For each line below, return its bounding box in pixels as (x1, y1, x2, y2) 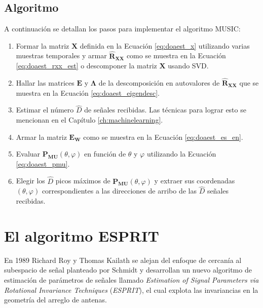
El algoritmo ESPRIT (4, 225, 159, 246)
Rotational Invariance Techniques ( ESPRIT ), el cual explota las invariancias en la (4, 284, 258, 295)
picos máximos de (55, 175, 110, 186)
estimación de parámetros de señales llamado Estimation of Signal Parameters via (4, 274, 259, 285)
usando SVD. (168, 60, 209, 71)
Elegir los (16, 175, 45, 186)
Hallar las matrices (16, 78, 74, 88)
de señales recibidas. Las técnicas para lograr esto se (84, 104, 246, 115)
